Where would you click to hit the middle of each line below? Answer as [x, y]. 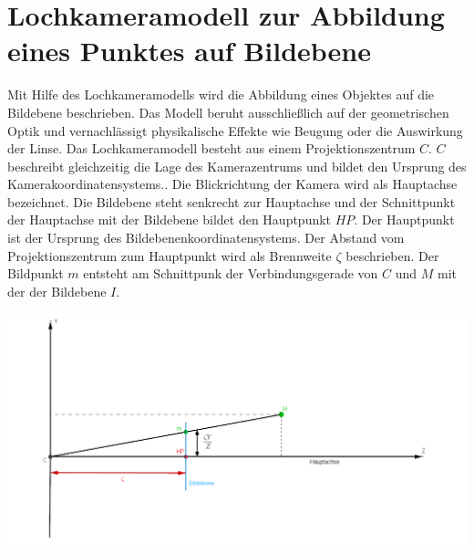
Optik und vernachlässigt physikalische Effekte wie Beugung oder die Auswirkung [235, 130]
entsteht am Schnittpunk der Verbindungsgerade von [231, 273]
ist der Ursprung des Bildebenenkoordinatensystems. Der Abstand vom [206, 238]
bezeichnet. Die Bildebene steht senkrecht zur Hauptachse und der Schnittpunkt [232, 201]
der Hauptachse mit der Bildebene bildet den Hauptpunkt [170, 220]
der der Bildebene [57, 291]
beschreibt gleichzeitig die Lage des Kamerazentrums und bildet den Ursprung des [237, 166]
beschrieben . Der [392, 255]
